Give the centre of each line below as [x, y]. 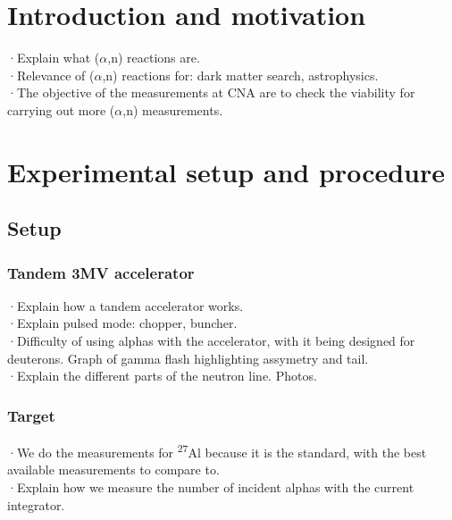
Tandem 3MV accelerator [101, 272]
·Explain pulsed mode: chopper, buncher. [122, 323]
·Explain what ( [54, 58]
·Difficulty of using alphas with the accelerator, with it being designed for [211, 341]
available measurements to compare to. [113, 470]
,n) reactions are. [154, 58]
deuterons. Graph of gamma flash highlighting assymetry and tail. [188, 358]
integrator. [36, 504]
